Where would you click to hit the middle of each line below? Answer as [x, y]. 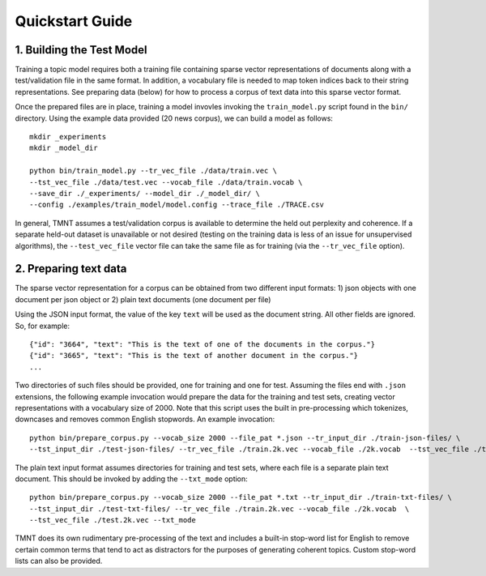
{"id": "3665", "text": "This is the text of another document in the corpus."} [194, 356]
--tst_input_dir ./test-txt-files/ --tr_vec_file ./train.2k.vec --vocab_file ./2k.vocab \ [220, 509]
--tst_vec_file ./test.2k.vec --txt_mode [113, 520]
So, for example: [43, 326]
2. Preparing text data [71, 269]
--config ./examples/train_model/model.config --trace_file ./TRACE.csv [177, 205]
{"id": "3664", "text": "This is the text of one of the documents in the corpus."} [202, 344]
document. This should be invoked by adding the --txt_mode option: [132, 479]
